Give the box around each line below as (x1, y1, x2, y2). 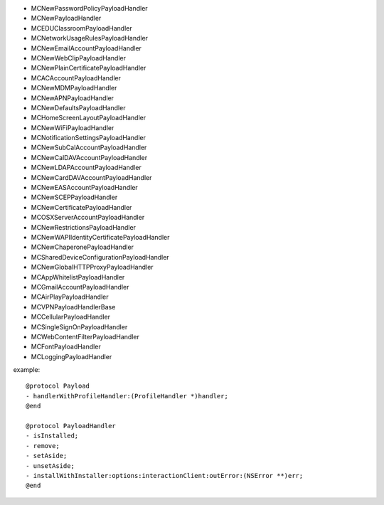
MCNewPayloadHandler (31, 14, 102, 23)
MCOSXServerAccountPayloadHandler (31, 213, 145, 222)
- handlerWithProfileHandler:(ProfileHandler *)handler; (26, 392, 229, 400)
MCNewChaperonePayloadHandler (31, 243, 134, 252)
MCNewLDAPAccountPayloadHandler (31, 164, 142, 172)
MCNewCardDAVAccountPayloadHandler (31, 173, 152, 181)
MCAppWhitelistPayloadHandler (31, 272, 125, 281)
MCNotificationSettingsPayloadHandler (31, 134, 146, 142)
